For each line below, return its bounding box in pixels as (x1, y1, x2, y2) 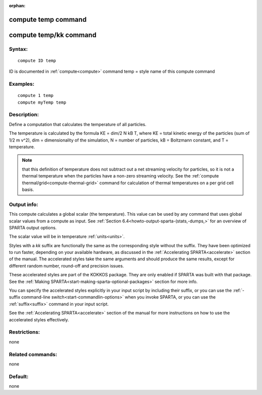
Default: (9, 373, 29, 380)
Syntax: (9, 46, 28, 52)
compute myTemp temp (17, 99, 66, 105)
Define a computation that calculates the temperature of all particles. (9, 121, 147, 127)
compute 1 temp (17, 93, 54, 98)
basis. (22, 187, 34, 192)
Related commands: (9, 351, 58, 358)
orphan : (9, 3, 26, 8)
